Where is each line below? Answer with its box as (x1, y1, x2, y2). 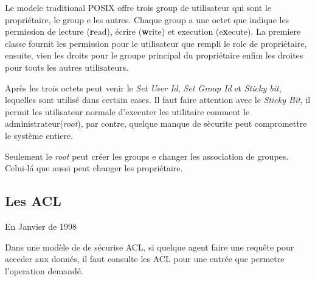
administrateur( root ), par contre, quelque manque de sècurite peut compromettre (5, 117, 307, 130)
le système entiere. (5, 129, 74, 141)
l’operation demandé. (5, 264, 83, 277)
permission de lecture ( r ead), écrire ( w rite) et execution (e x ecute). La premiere (5, 25, 301, 38)
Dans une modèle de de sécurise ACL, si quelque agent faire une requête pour (5, 240, 294, 253)
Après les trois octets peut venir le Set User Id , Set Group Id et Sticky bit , (5, 81, 282, 94)
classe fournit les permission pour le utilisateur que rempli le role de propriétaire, (5, 37, 307, 49)
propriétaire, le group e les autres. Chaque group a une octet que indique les (5, 13, 289, 26)
